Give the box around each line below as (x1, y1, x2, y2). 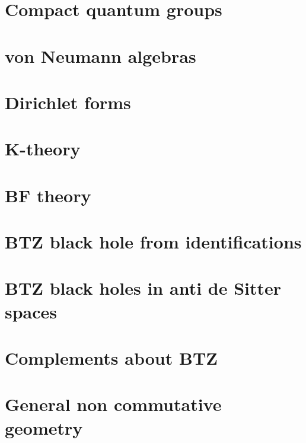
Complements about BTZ (5, 346, 218, 369)
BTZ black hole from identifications (5, 230, 302, 254)
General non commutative (5, 392, 222, 416)
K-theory (5, 136, 81, 161)
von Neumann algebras (5, 43, 196, 68)
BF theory (5, 183, 91, 207)
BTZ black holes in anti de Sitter (5, 276, 282, 300)
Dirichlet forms (5, 90, 131, 114)
